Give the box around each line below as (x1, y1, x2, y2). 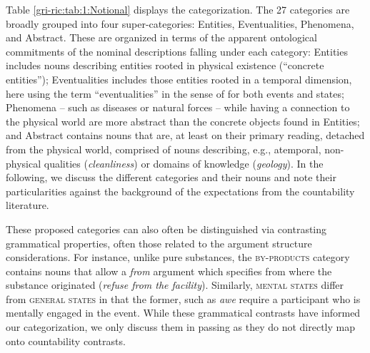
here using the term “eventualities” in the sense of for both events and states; (6, 86, 344, 101)
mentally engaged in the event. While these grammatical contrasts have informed (6, 305, 361, 320)
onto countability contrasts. (6, 333, 126, 348)
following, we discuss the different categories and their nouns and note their (6, 170, 336, 185)
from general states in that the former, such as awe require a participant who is (6, 291, 361, 306)
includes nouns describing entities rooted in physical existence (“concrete (6, 58, 324, 73)
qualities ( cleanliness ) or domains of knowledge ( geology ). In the (44, 155, 324, 170)
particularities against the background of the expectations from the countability (6, 183, 355, 198)
